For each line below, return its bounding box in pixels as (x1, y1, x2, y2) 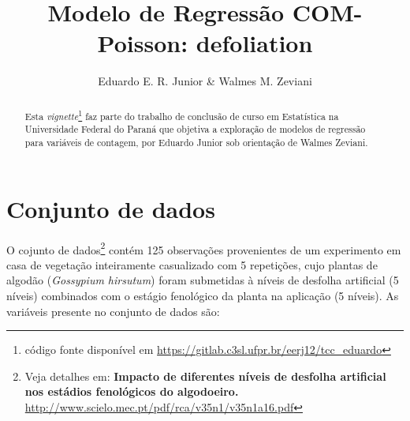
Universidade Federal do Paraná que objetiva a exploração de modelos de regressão (24, 122, 366, 136)
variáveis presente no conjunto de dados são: (6, 303, 220, 319)
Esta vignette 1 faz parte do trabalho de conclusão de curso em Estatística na (24, 107, 339, 122)
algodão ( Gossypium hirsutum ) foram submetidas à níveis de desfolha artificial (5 (6, 272, 399, 288)
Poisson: (97, 27, 188, 59)
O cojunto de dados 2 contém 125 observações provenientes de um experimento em (6, 239, 401, 257)
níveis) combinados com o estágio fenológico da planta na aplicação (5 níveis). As (6, 288, 399, 304)
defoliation (196, 27, 313, 59)
